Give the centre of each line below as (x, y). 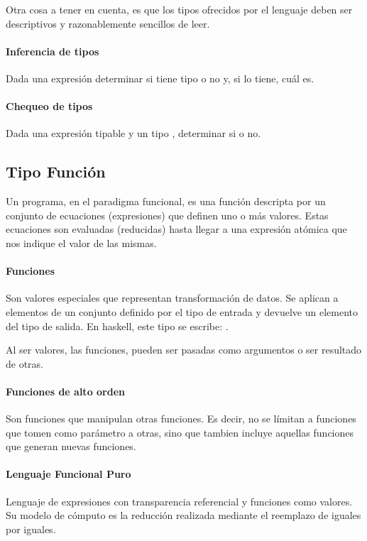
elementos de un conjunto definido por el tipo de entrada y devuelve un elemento (182, 311)
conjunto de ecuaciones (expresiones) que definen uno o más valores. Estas (167, 215)
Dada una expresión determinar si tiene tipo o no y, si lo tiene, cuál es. (160, 78)
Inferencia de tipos (53, 51)
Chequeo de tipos (49, 106)
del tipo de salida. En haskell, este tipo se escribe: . (117, 326)
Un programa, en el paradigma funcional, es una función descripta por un (166, 201)
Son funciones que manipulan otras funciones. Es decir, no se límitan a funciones (181, 419)
